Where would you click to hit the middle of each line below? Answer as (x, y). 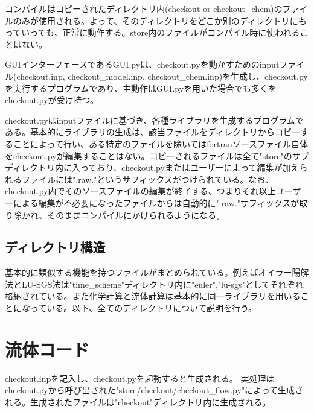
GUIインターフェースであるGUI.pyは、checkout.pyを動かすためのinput (142, 64)
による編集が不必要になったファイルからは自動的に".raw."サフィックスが (156, 202)
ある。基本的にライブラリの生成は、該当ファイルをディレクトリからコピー (153, 132)
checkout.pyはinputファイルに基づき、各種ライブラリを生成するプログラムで (154, 120)
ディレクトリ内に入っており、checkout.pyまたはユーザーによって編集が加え (152, 167)
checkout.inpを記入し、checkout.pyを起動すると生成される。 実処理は (140, 378)
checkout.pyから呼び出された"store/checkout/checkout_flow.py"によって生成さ (154, 390)
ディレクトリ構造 (55, 247)
